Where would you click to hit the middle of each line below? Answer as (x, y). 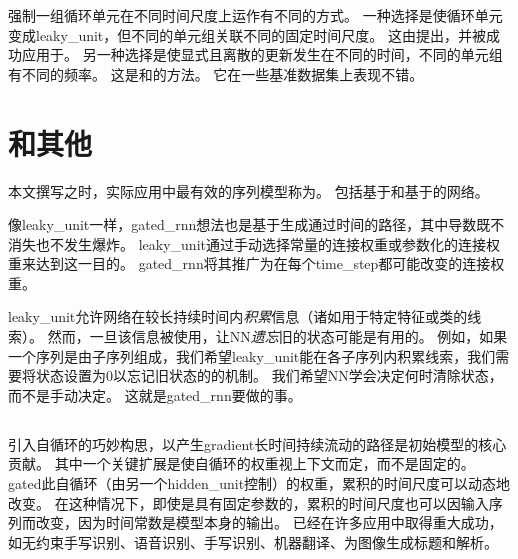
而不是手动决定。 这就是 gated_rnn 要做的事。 (155, 394)
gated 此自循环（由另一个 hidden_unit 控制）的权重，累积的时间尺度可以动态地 (259, 483)
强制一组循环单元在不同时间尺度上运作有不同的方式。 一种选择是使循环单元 (255, 15)
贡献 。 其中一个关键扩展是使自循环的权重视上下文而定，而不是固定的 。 (241, 463)
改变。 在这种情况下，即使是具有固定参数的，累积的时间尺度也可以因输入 (248, 502)
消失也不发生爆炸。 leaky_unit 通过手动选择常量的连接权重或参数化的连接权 (254, 243)
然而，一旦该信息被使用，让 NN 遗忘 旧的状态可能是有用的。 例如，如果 (277, 336)
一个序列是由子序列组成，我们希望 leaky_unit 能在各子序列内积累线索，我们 (252, 355)
